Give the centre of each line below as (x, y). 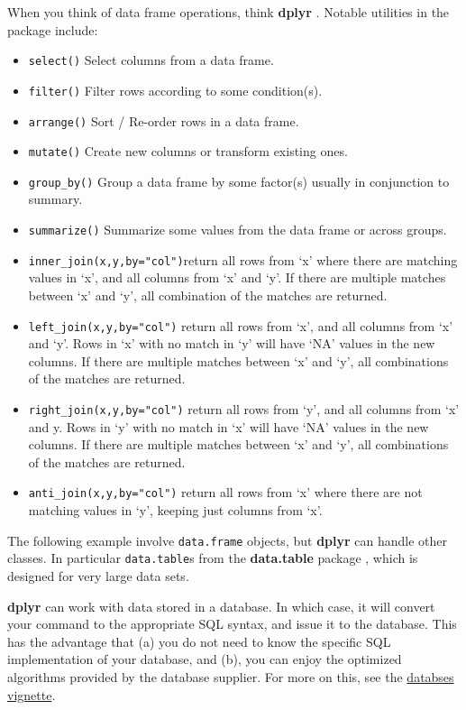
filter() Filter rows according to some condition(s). (175, 90)
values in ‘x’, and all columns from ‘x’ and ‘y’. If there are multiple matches (237, 277)
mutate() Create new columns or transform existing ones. (188, 151)
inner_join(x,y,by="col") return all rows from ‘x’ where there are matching (243, 259)
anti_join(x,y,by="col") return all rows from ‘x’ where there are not (225, 492)
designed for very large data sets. (98, 576)
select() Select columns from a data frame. (151, 60)
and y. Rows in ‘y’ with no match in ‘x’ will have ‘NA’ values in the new (228, 426)
